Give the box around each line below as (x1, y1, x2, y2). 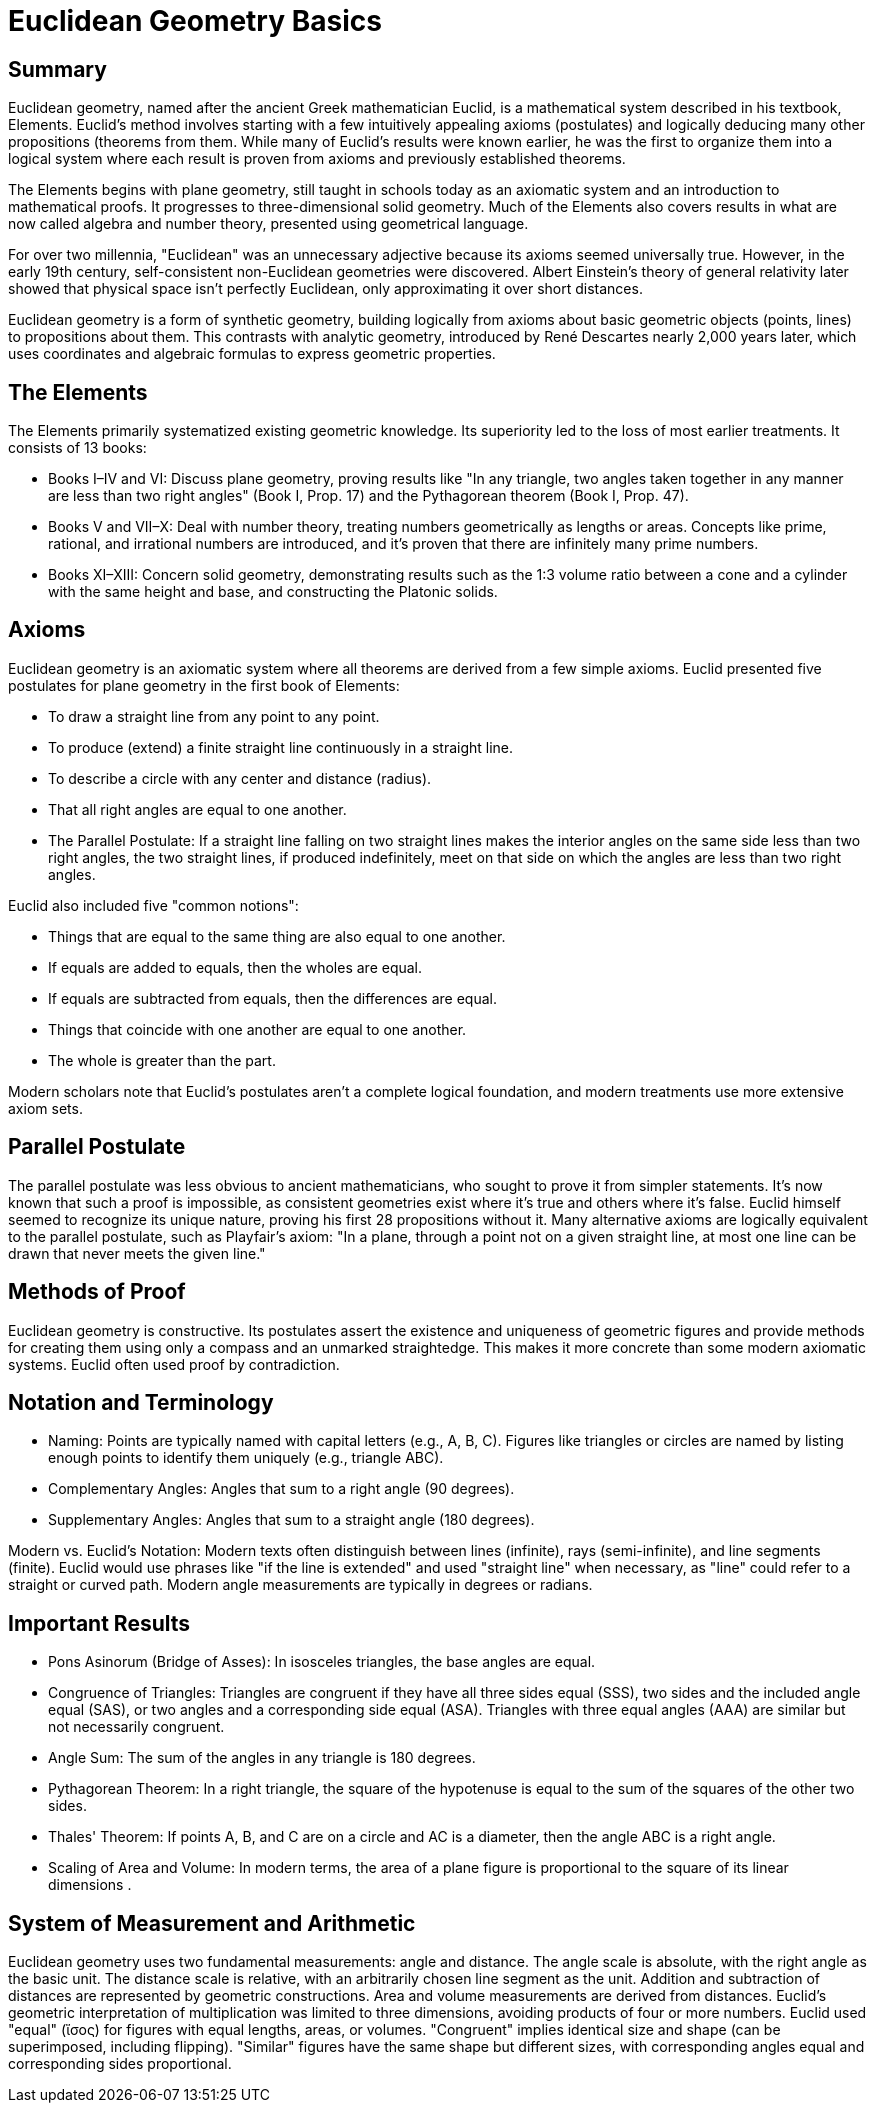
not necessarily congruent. (48, 1718, 225, 1736)
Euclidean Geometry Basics (8, 4, 382, 38)
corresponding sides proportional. (8, 2055, 232, 2073)
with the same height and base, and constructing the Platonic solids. (48, 583, 498, 601)
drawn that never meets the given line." (8, 1244, 266, 1262)
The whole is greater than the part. (48, 1051, 276, 1069)
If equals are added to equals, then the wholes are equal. (48, 958, 423, 976)
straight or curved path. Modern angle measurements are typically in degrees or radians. (8, 1576, 593, 1594)
